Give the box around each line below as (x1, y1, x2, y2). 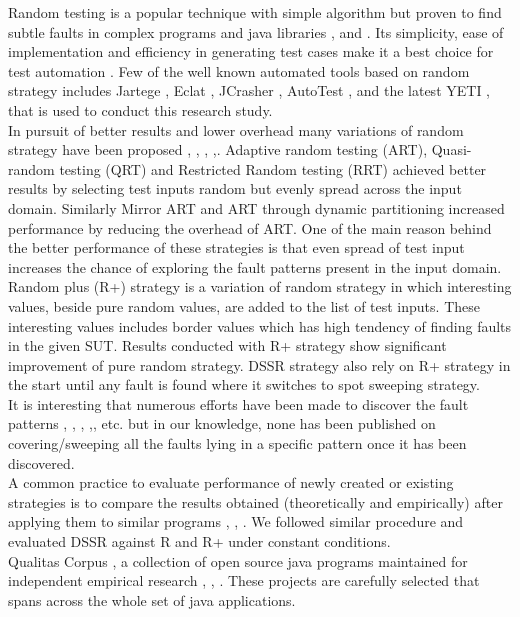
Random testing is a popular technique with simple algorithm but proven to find (8, 2, 502, 22)
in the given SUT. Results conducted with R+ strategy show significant (8, 335, 447, 356)
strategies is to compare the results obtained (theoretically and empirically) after (8, 491, 503, 512)
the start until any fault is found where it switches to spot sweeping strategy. (8, 374, 480, 395)
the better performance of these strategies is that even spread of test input (8, 237, 465, 258)
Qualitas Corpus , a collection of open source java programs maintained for (8, 550, 468, 571)
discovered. (8, 452, 75, 473)
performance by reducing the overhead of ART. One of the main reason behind (8, 217, 492, 238)
